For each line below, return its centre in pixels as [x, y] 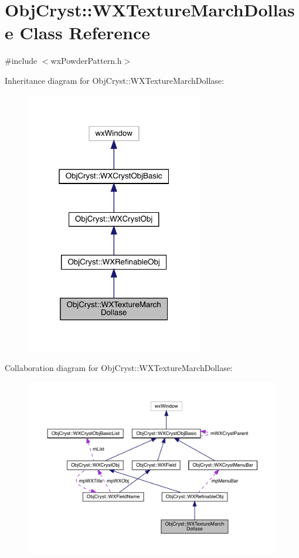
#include [21, 61]
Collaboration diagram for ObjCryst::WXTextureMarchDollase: [119, 368]
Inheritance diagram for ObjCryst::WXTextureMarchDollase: [114, 80]
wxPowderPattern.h [86, 61]
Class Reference [85, 33]
